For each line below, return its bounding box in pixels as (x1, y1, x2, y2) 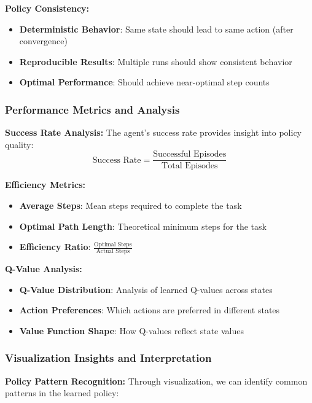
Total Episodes (162, 162, 218, 171)
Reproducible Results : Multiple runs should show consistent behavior (19, 55, 292, 68)
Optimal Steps (94, 241, 132, 248)
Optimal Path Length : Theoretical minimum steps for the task (19, 219, 267, 232)
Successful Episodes (153, 150, 227, 159)
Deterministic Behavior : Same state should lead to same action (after (19, 22, 294, 35)
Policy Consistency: (5, 2, 90, 14)
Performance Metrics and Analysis (5, 101, 180, 117)
